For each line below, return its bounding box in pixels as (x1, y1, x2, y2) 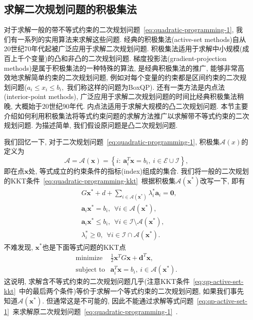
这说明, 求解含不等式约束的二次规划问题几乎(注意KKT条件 (4, 276, 190, 286)
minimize (75, 254, 103, 261)
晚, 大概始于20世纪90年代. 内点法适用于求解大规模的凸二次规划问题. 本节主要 (4, 100, 248, 111)
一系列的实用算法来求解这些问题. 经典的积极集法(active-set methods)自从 (17, 34, 246, 44)
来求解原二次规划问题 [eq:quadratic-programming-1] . (12, 306, 178, 316)
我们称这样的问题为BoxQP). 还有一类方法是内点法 (67, 81, 225, 92)
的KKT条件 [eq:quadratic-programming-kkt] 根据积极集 (4, 175, 176, 185)
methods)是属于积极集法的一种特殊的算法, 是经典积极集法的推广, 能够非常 (4, 62, 238, 73)
